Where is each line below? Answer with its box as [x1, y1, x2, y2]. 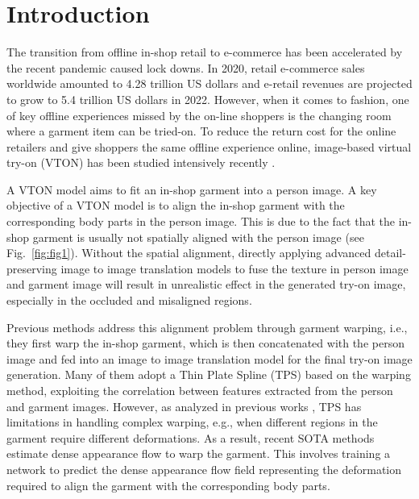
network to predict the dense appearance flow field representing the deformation [6, 460, 401, 477]
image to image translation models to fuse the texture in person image [60, 260, 409, 277]
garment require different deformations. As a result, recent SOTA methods [6, 429, 375, 446]
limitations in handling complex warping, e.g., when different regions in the [6, 414, 378, 430]
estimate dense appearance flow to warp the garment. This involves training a [6, 445, 391, 462]
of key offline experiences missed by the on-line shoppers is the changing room [6, 106, 392, 123]
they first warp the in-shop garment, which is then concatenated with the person [6, 335, 404, 351]
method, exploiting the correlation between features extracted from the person [6, 382, 393, 398]
